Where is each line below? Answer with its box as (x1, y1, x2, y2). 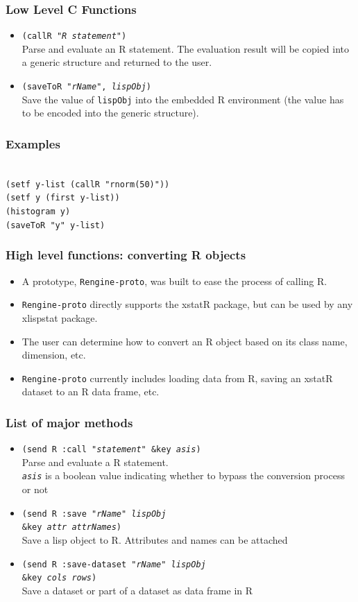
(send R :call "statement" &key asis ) (22, 445, 201, 455)
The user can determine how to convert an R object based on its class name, (22, 334, 348, 348)
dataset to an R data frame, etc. (22, 384, 160, 399)
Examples (6, 135, 60, 152)
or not (22, 482, 49, 497)
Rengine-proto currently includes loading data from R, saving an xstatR (22, 370, 333, 385)
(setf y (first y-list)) (6, 193, 120, 203)
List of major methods (6, 413, 133, 431)
